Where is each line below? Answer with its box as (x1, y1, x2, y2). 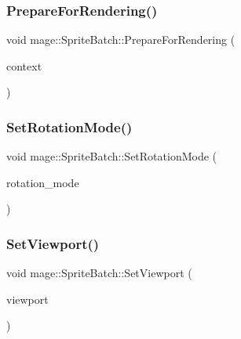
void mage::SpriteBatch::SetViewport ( (6, 265, 192, 281)
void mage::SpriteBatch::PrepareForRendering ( (6, 31, 236, 48)
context (6, 57, 42, 74)
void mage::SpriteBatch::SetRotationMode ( (6, 148, 217, 164)
